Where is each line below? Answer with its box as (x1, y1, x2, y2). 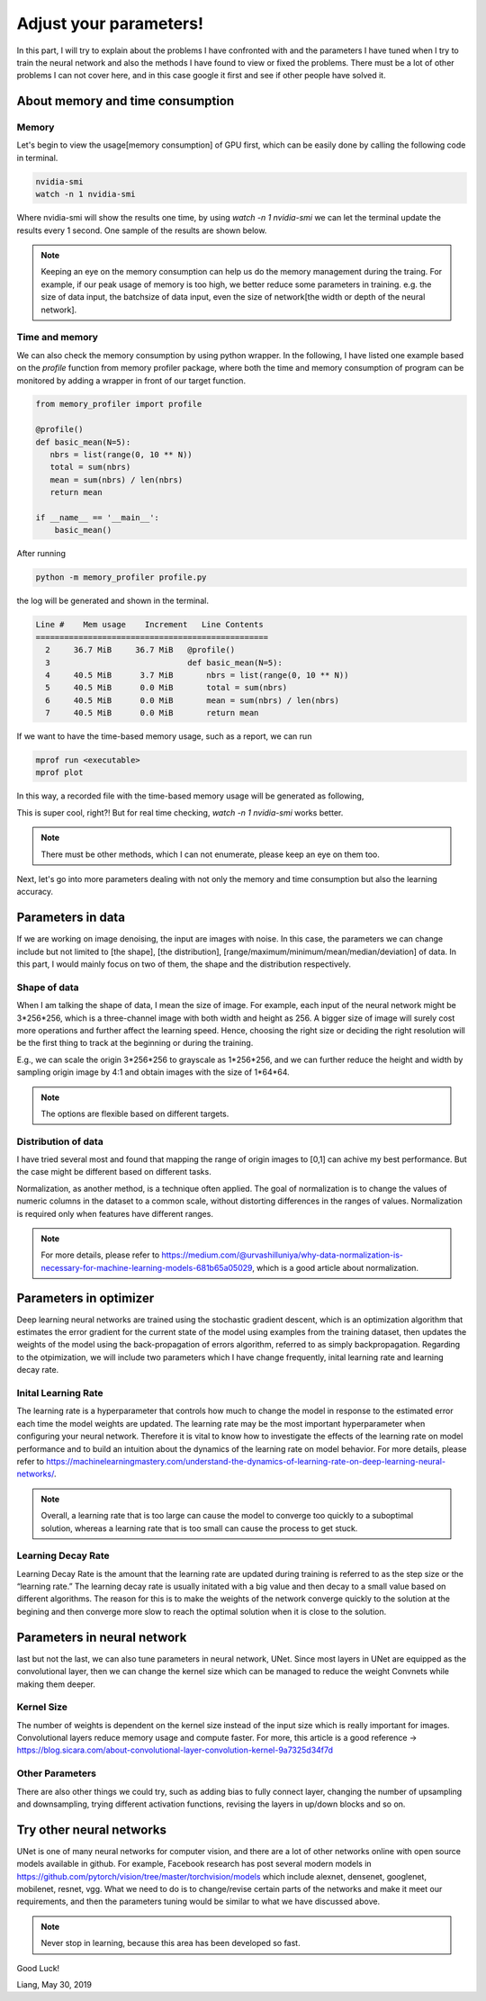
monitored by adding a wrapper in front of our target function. (16, 374, 247, 386)
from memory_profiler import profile (35, 399, 202, 410)
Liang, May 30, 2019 (16, 1979, 92, 1990)
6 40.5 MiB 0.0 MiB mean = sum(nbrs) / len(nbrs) (45, 695, 340, 706)
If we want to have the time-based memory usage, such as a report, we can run (16, 731, 312, 742)
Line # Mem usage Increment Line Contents (35, 619, 265, 630)
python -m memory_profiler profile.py (35, 572, 207, 582)
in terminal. (16, 152, 58, 163)
